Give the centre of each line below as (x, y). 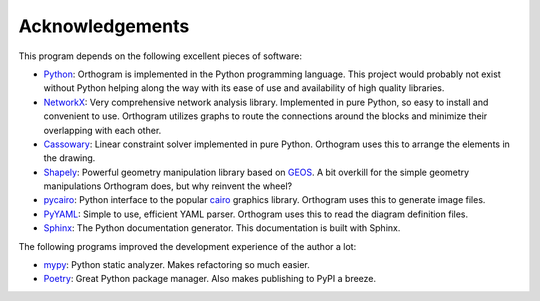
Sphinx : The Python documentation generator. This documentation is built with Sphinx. (222, 228)
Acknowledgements (104, 26)
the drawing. (69, 158)
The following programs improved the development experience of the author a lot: (187, 246)
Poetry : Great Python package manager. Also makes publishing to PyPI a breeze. (210, 279)
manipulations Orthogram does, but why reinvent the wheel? (168, 186)
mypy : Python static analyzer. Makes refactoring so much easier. (176, 265)
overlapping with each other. (102, 130)
